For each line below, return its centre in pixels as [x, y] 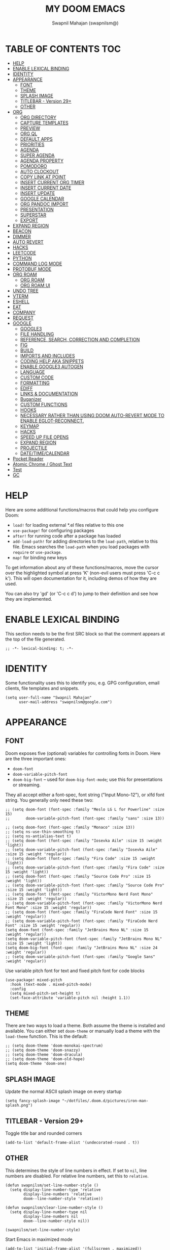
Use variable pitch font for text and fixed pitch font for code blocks [75, 971]
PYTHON [22, 258]
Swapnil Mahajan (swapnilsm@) [85, 23]
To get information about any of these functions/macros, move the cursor [82, 567]
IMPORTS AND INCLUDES [47, 355]
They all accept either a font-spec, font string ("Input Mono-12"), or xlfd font [85, 795]
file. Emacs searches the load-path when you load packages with [81, 547]
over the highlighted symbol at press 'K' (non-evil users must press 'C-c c [82, 573]
